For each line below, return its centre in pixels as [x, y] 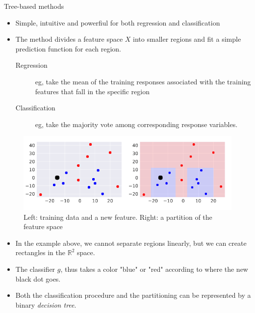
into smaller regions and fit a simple [187, 39]
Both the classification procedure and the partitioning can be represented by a [133, 295]
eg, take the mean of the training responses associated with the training [143, 81]
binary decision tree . [46, 304]
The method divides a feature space [69, 39]
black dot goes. [38, 278]
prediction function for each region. [68, 48]
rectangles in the [40, 252]
